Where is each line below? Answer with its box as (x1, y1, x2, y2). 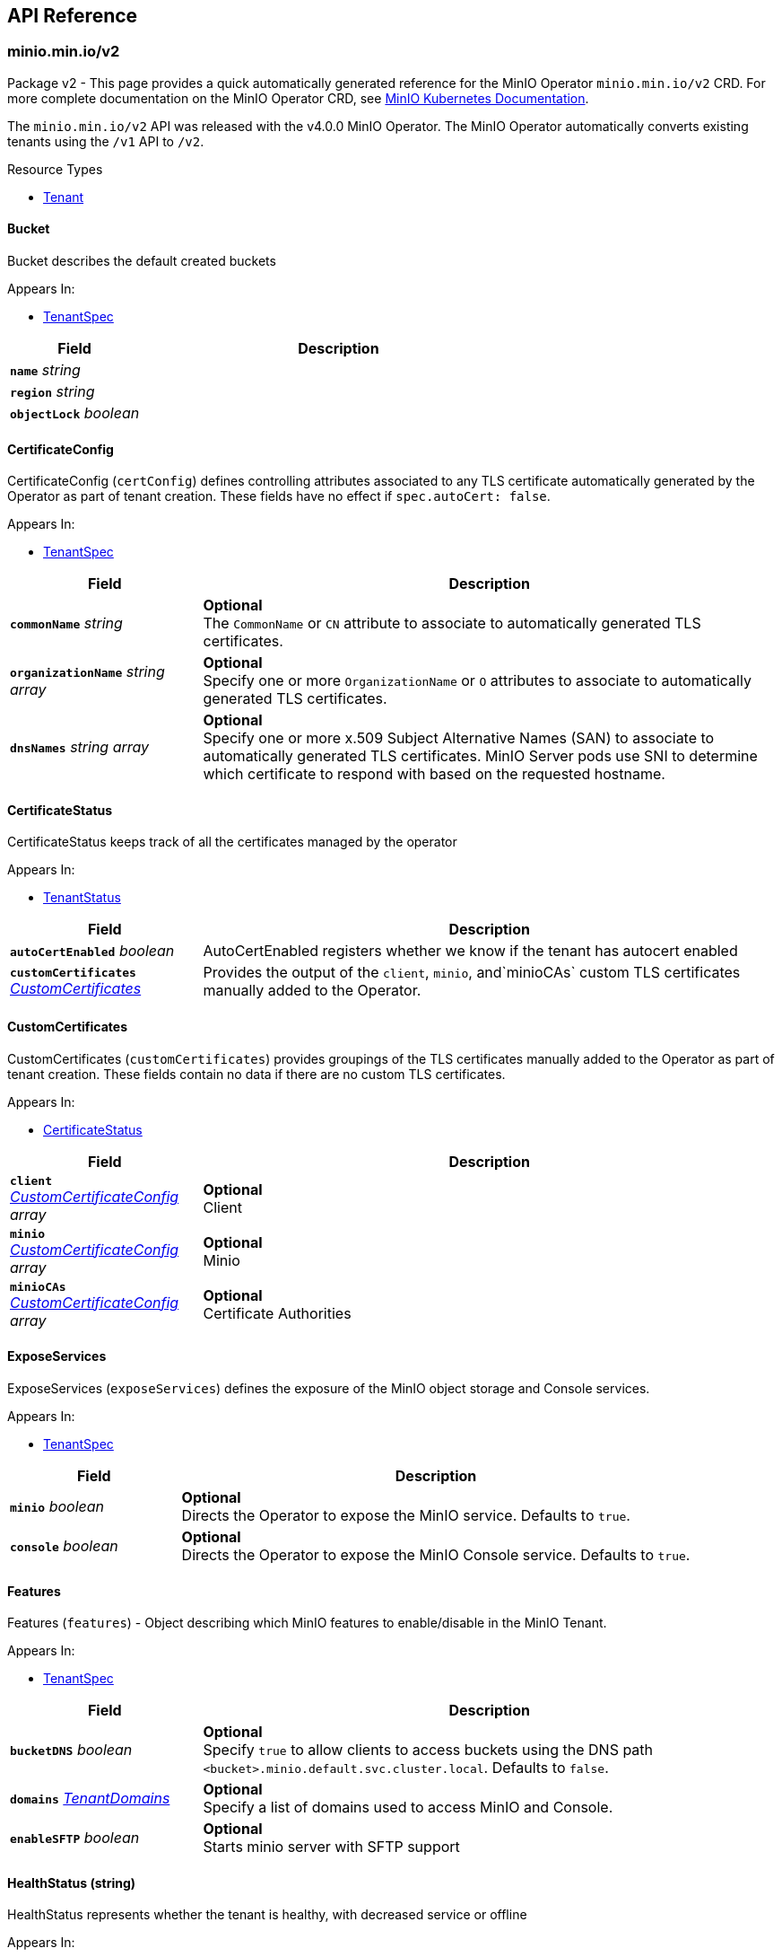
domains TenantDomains (10, 1789, 170, 1808)
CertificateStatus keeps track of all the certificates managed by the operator (7, 834, 457, 850)
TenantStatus (43, 890, 121, 906)
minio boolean (10, 1496, 105, 1515)
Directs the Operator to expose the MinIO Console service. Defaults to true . (181, 1545, 691, 1564)
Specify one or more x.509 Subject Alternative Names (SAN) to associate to (203, 729, 715, 748)
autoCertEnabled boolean (10, 942, 175, 961)
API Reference (7, 4, 138, 27)
